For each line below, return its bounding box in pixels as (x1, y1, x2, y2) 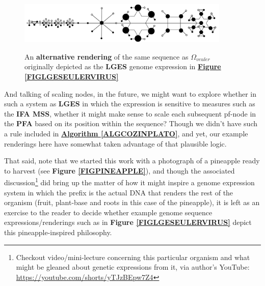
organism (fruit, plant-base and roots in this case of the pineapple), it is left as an (4, 197, 260, 208)
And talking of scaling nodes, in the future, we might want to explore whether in (4, 88, 256, 99)
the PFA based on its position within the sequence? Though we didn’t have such (4, 118, 258, 129)
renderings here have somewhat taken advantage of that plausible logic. (4, 138, 227, 149)
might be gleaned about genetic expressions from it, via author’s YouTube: (16, 262, 250, 272)
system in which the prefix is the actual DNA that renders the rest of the (4, 187, 233, 197)
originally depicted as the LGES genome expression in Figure (24, 61, 221, 72)
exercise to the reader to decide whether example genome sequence (4, 207, 213, 217)
